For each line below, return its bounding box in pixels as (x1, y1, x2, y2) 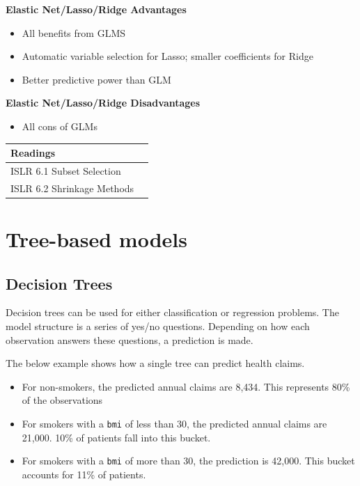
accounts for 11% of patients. (22, 467, 146, 481)
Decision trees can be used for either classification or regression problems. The (6, 305, 339, 320)
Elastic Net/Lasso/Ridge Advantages (6, 2, 187, 16)
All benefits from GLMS (22, 25, 126, 40)
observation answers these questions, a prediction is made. (6, 332, 253, 347)
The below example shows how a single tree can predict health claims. (6, 356, 305, 370)
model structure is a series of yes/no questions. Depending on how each (6, 319, 310, 334)
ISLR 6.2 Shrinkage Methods (10, 180, 134, 195)
